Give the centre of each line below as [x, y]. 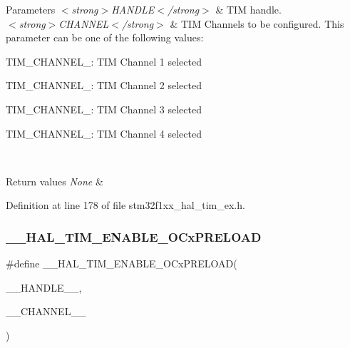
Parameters [31, 9]
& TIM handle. [248, 9]
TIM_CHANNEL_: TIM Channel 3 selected [104, 109]
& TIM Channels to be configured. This [257, 23]
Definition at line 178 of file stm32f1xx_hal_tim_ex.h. [125, 205]
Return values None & [55, 181]
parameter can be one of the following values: [105, 37]
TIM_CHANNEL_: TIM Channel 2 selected [104, 85]
